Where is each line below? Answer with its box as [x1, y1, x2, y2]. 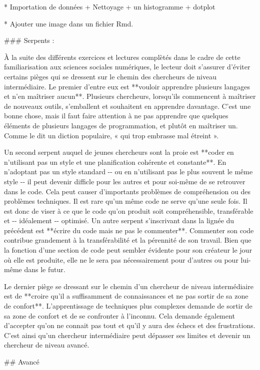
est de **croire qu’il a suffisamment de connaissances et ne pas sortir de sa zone [4, 291, 248, 301]
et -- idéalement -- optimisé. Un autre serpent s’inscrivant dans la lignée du [4, 215, 234, 226]
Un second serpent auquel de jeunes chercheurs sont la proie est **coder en [4, 147, 234, 157]
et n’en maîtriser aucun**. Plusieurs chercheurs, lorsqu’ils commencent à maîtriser [4, 91, 256, 101]
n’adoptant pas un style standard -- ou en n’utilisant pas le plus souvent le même [4, 166, 253, 177]
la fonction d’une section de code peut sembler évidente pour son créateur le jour [4, 245, 252, 255]
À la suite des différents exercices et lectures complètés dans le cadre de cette [4, 51, 240, 62]
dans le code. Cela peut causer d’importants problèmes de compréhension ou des [4, 186, 250, 196]
